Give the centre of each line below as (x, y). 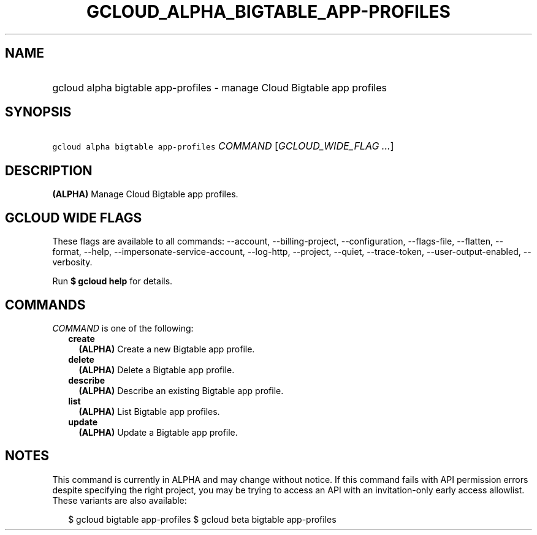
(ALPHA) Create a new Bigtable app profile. (167, 349)
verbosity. (72, 262)
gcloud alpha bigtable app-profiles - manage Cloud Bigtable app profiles (219, 87)
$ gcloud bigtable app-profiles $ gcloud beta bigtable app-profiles (202, 519)
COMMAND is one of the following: (123, 328)
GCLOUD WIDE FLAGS (74, 218)
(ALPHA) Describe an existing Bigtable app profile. (181, 390)
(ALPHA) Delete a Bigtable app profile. (157, 370)
